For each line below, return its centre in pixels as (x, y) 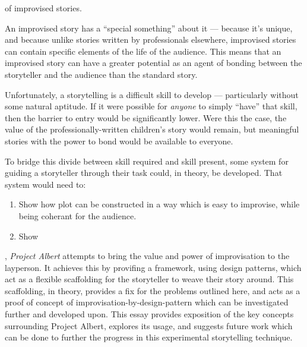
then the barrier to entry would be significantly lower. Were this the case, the (146, 117)
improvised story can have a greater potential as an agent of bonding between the (153, 63)
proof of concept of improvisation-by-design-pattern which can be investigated (147, 302)
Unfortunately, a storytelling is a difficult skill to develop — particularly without (152, 94)
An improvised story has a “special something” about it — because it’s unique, (149, 28)
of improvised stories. (43, 8)
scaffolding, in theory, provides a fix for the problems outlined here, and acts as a (153, 290)
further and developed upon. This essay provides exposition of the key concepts (149, 314)
